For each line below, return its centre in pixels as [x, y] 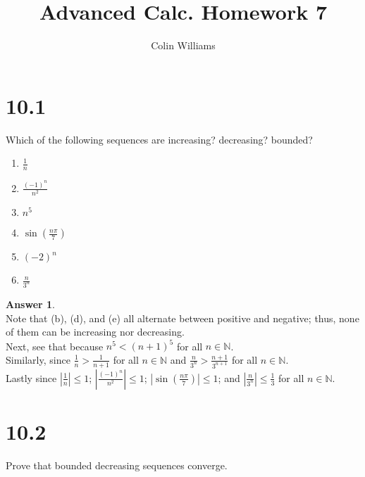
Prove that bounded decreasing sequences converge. [117, 465]
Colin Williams [183, 45]
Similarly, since [38, 359]
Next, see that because [55, 346]
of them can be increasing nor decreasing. [95, 332]
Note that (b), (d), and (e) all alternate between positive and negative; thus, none [182, 318]
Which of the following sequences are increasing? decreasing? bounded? [159, 139]
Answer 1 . [30, 304]
